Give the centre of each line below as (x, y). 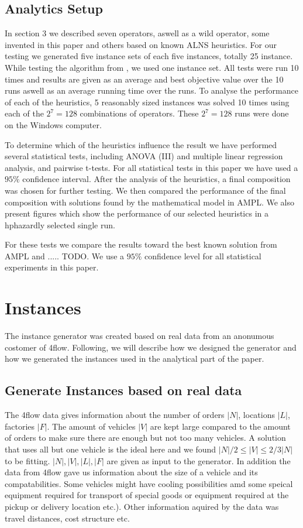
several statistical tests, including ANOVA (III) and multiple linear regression (144, 156)
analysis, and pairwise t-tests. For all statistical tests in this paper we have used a (151, 167)
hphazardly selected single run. (60, 224)
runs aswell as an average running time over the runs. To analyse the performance (151, 90)
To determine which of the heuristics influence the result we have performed (141, 144)
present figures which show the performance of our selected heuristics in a (137, 213)
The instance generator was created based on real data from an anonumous (140, 336)
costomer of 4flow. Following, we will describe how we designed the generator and (151, 347)
